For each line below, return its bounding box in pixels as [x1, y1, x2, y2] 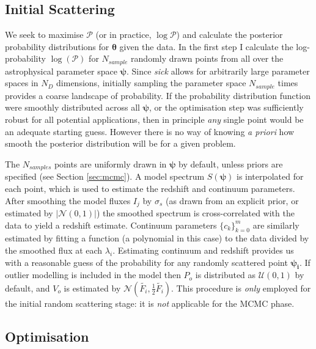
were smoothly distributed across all [5, 101, 140, 114]
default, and [5, 281, 50, 294]
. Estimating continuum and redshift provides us [112, 243, 294, 256]
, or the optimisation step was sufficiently [149, 101, 304, 114]
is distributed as [195, 268, 256, 281]
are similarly [252, 218, 299, 231]
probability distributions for [5, 40, 109, 53]
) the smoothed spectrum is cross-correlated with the [96, 206, 295, 219]
